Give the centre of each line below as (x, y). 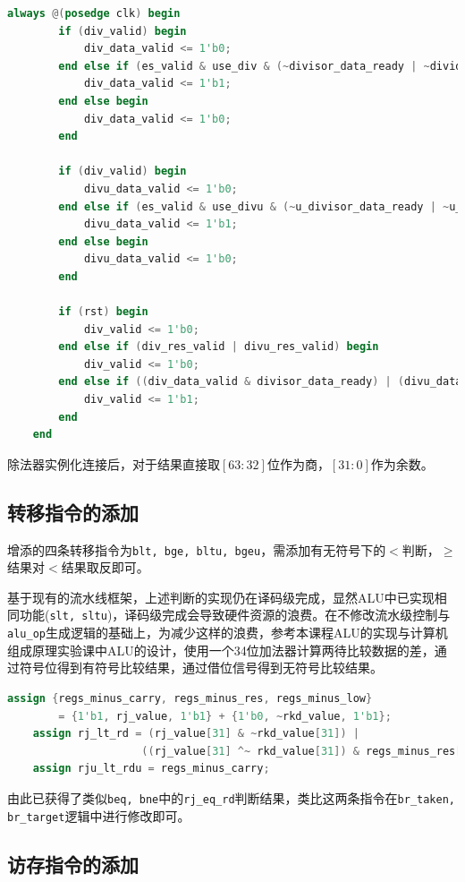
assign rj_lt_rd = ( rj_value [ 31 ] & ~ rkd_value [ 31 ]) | (196, 734)
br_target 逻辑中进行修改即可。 (99, 815)
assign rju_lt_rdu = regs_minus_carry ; (151, 769)
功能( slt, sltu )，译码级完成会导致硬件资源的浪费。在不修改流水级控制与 (235, 615)
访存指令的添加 (73, 864)
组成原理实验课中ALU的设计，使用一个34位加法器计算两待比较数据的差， (221, 650)
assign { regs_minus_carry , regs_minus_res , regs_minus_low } (190, 698)
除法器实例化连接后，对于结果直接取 (114, 463)
